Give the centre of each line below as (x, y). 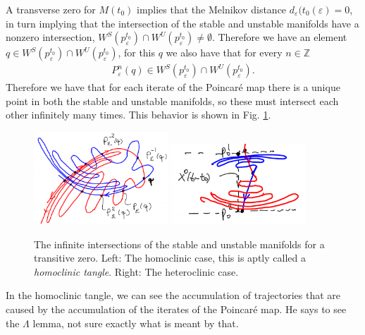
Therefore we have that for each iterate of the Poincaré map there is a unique (173, 87)
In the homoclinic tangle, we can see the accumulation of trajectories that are (173, 295)
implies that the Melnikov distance (211, 9)
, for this (137, 53)
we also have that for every (224, 53)
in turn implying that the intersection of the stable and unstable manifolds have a (182, 23)
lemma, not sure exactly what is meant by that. (136, 323)
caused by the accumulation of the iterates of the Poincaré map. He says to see (176, 309)
